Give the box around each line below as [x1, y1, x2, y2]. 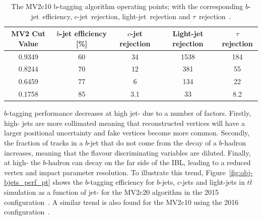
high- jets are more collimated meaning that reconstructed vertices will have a [4, 117, 245, 128]
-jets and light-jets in [180, 177, 245, 187]
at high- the [4, 157, 41, 168]
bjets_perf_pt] [4, 177, 50, 187]
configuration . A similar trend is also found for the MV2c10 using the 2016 [4, 196, 239, 207]
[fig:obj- [229, 167, 253, 177]
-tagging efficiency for [88, 177, 155, 187]
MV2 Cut [11, 28, 46, 39]
